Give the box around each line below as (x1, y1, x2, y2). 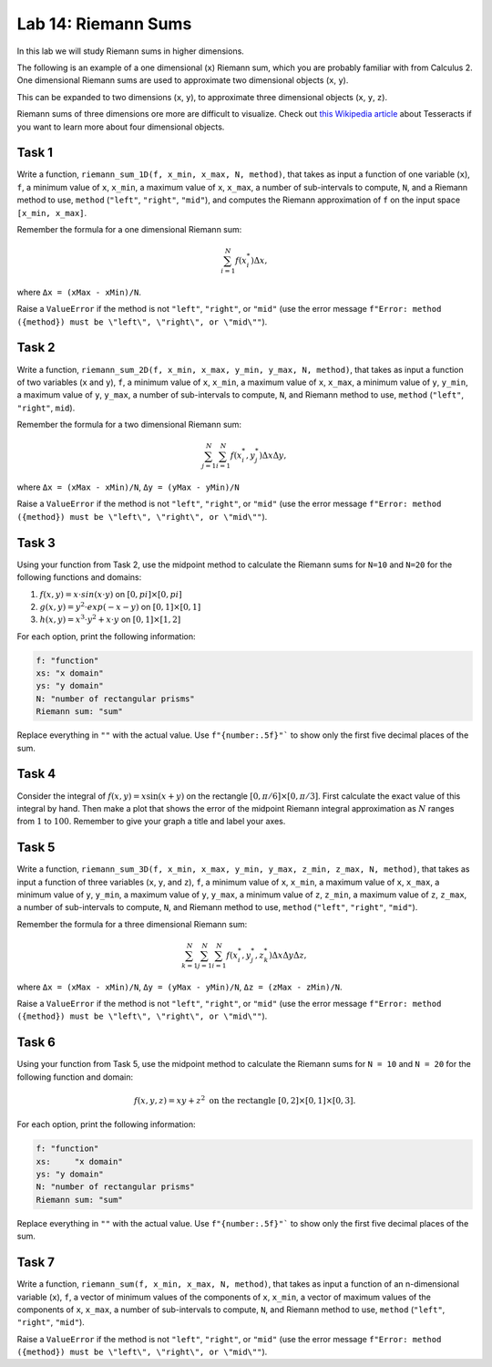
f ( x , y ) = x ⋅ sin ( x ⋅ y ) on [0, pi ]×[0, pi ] (39, 588, 182, 599)
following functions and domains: (16, 572, 142, 583)
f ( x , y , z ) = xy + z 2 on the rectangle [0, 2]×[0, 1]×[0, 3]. (133, 1094, 356, 1105)
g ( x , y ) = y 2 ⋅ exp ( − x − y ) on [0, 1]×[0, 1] (39, 600, 201, 612)
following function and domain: (16, 1072, 134, 1082)
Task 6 (16, 1035, 56, 1051)
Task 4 (16, 766, 56, 782)
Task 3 (16, 534, 56, 551)
